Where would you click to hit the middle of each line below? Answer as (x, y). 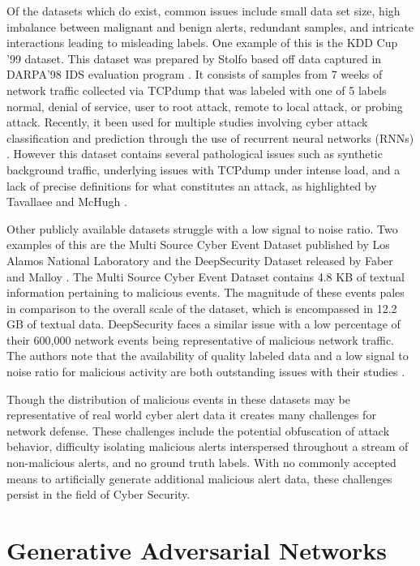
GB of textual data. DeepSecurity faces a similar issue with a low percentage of (204, 324)
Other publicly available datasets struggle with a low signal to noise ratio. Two (202, 228)
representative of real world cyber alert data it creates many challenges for (191, 415)
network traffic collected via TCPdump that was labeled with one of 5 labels (197, 90)
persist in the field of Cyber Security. (99, 494)
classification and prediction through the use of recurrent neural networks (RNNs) (210, 137)
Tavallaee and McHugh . (67, 202)
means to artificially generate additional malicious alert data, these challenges (199, 478)
